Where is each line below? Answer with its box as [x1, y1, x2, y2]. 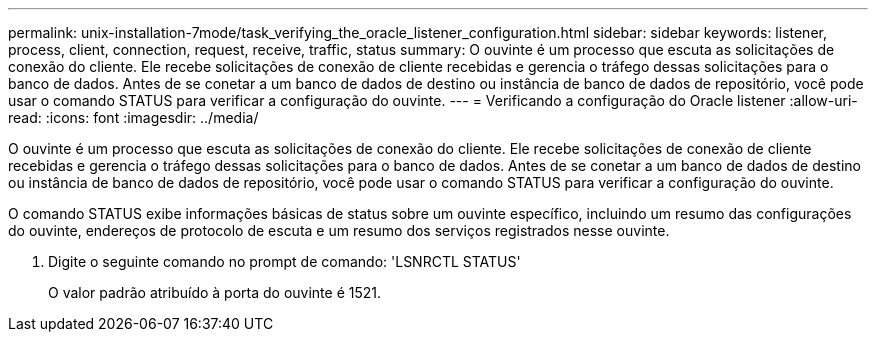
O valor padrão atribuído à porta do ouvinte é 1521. [48, 284, 382, 301]
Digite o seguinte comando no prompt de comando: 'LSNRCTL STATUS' [48, 253, 521, 270]
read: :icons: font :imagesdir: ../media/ [8, 109, 259, 126]
